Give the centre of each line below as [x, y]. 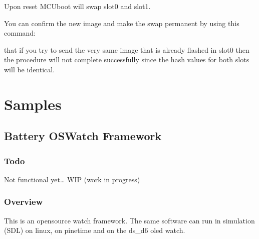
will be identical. [30, 69]
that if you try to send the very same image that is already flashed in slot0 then [127, 49]
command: [20, 33]
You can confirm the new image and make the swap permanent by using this [122, 23]
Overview [24, 202]
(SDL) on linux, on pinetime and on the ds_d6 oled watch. [95, 230]
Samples [33, 104]
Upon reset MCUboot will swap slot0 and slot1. [77, 6]
